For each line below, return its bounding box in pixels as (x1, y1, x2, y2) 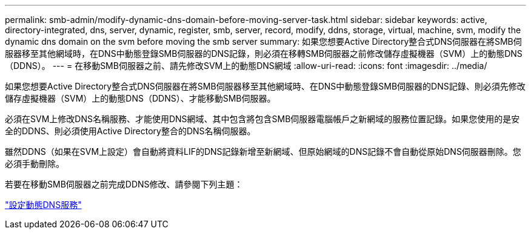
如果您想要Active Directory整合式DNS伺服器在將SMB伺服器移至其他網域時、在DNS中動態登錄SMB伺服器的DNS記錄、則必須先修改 (5, 81, 526, 91)
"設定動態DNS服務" (5, 200, 82, 210)
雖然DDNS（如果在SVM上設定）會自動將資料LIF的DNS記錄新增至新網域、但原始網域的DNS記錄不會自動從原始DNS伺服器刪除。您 (5, 146, 521, 157)
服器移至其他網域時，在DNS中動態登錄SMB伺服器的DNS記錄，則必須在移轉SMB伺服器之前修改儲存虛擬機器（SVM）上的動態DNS (5, 48, 523, 59)
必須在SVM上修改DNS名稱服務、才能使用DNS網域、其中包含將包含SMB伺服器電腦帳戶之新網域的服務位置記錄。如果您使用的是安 (5, 114, 520, 124)
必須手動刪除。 (5, 158, 64, 169)
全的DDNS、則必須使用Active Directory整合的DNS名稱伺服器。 (5, 126, 256, 136)
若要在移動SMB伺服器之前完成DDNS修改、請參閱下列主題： (5, 179, 243, 189)
